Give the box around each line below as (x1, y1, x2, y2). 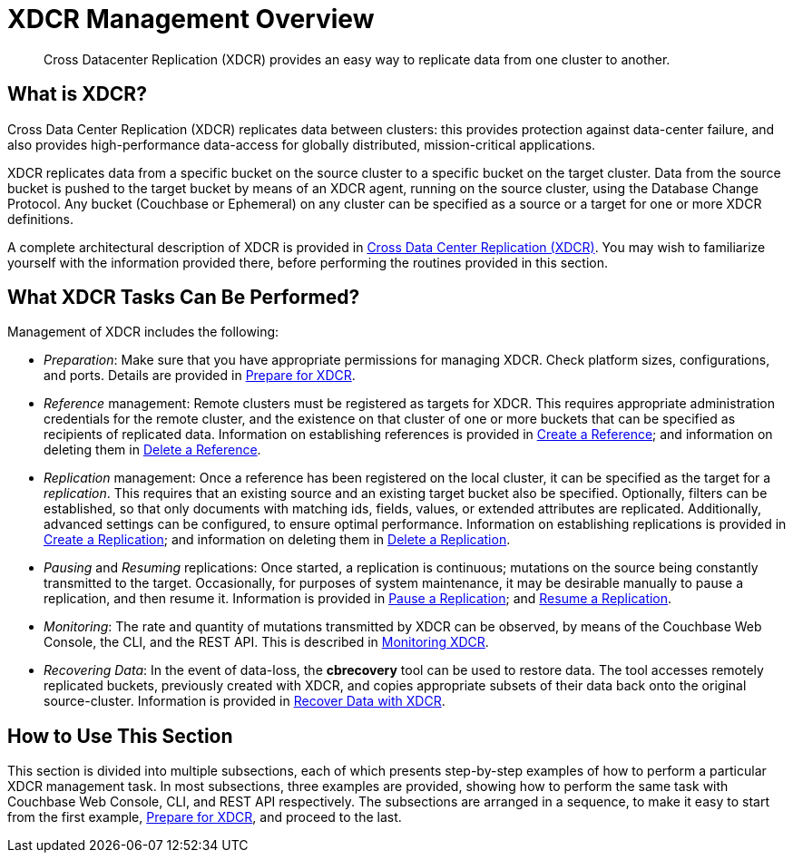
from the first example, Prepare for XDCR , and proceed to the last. (7, 809, 402, 826)
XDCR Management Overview (7, 4, 375, 34)
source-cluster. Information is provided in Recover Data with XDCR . (44, 693, 445, 709)
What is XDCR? (7, 83, 147, 106)
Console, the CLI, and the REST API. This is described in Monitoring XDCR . (44, 634, 489, 650)
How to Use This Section (7, 724, 233, 748)
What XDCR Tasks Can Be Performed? (7, 286, 360, 309)
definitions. (7, 210, 74, 227)
